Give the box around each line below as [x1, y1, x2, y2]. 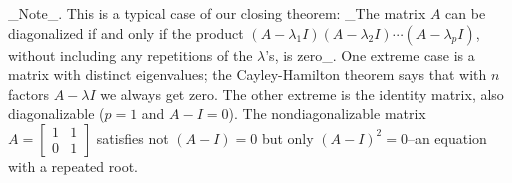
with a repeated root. [8, 155, 138, 176]
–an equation [407, 127, 487, 148]
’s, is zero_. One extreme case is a [265, 44, 475, 65]
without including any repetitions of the [8, 44, 253, 65]
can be [445, 3, 486, 23]
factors [8, 83, 49, 104]
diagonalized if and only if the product [8, 22, 244, 43]
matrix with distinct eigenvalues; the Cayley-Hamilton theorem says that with [8, 64, 487, 85]
